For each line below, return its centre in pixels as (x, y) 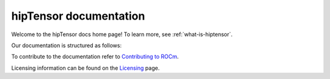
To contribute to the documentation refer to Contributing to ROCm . (95, 57)
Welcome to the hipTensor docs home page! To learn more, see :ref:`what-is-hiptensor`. (122, 34)
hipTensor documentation (78, 16)
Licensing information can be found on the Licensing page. (86, 68)
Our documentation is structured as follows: (67, 45)
